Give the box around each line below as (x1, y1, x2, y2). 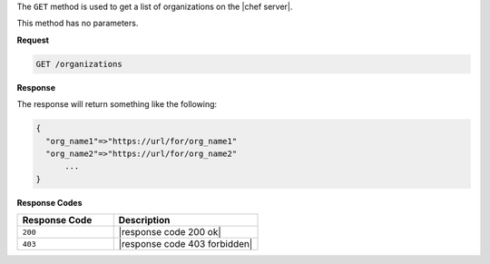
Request (16, 34, 50, 45)
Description (118, 214, 171, 227)
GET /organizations (35, 59, 122, 69)
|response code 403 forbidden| (118, 238, 253, 250)
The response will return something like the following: (16, 99, 218, 110)
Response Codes (16, 197, 83, 208)
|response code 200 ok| (118, 226, 221, 239)
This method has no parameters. (16, 18, 139, 29)
